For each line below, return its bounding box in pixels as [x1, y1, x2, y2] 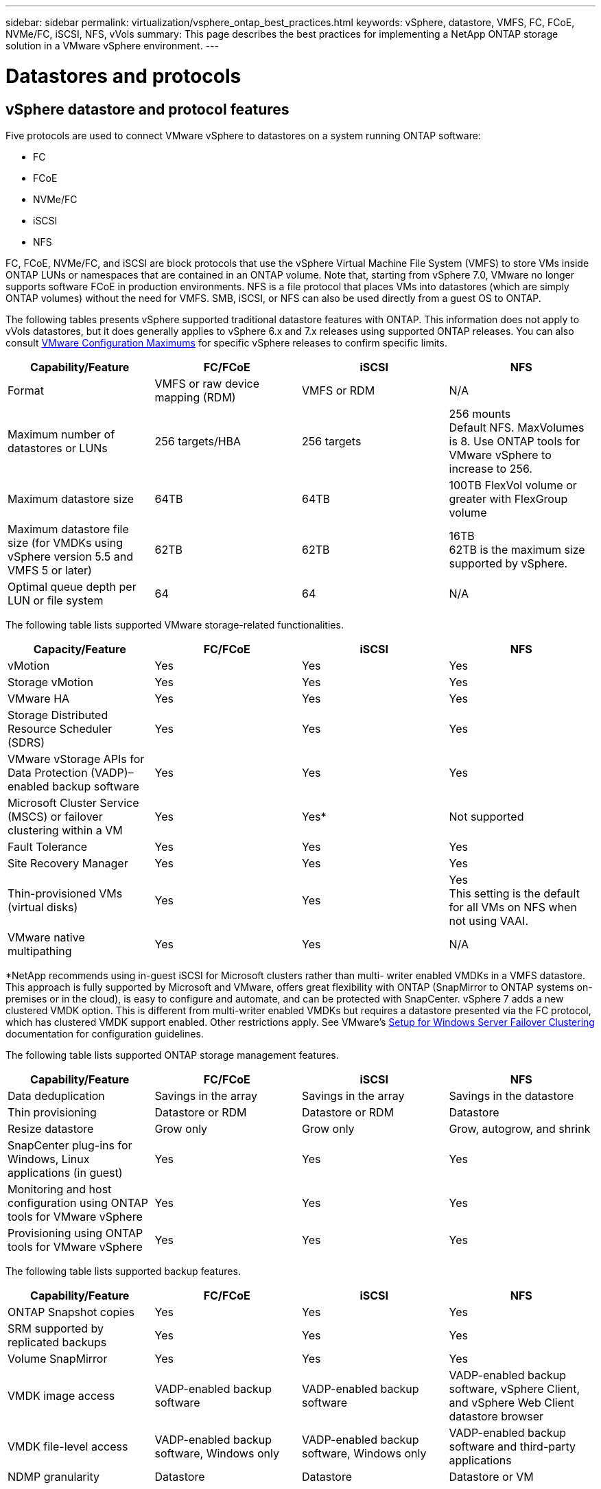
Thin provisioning [8, 1105, 97, 1119]
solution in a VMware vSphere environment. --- [5, 40, 219, 51]
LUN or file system [8, 593, 104, 607]
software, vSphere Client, [449, 1381, 580, 1396]
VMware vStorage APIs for [8, 751, 145, 766]
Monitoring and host [8, 1182, 112, 1196]
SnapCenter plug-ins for [8, 1138, 132, 1152]
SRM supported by [8, 1321, 104, 1335]
